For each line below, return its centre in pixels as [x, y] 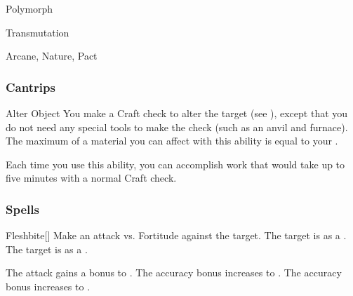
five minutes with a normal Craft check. [91, 178]
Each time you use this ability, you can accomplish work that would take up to [175, 164]
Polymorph [29, 8]
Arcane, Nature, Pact [52, 56]
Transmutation [38, 32]
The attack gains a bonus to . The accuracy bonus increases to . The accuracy [174, 273]
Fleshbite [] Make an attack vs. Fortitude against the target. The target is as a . [176, 235]
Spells [22, 209]
